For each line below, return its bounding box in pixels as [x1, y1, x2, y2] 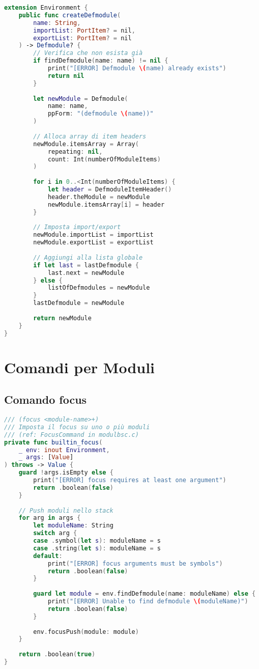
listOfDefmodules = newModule [47, 284, 150, 292]
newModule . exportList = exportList [33, 239, 154, 246]
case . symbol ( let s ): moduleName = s [33, 537, 161, 545]
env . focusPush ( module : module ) [33, 628, 139, 635]
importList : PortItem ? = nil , [33, 26, 135, 34]
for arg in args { [18, 514, 81, 522]
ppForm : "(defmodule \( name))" [47, 110, 154, 118]
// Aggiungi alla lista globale [33, 254, 143, 261]
